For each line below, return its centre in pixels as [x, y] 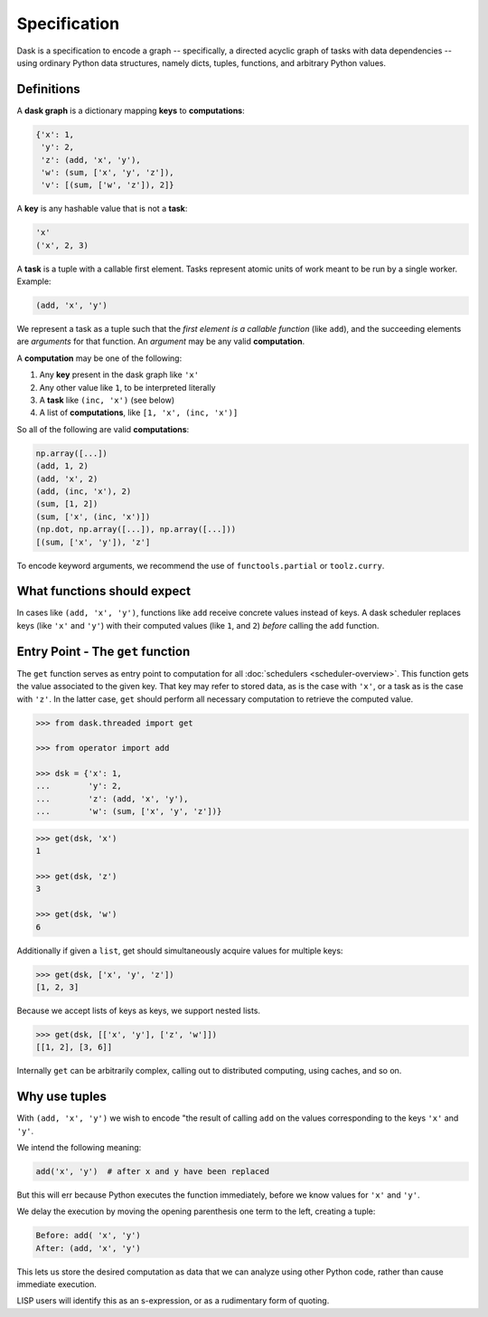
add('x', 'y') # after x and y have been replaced [153, 1171]
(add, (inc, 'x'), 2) [84, 491]
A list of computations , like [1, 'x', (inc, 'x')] [139, 412]
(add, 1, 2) [62, 466]
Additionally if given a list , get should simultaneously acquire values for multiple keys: [180, 951]
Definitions [48, 89]
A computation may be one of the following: [99, 358]
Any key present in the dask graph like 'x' [119, 374]
